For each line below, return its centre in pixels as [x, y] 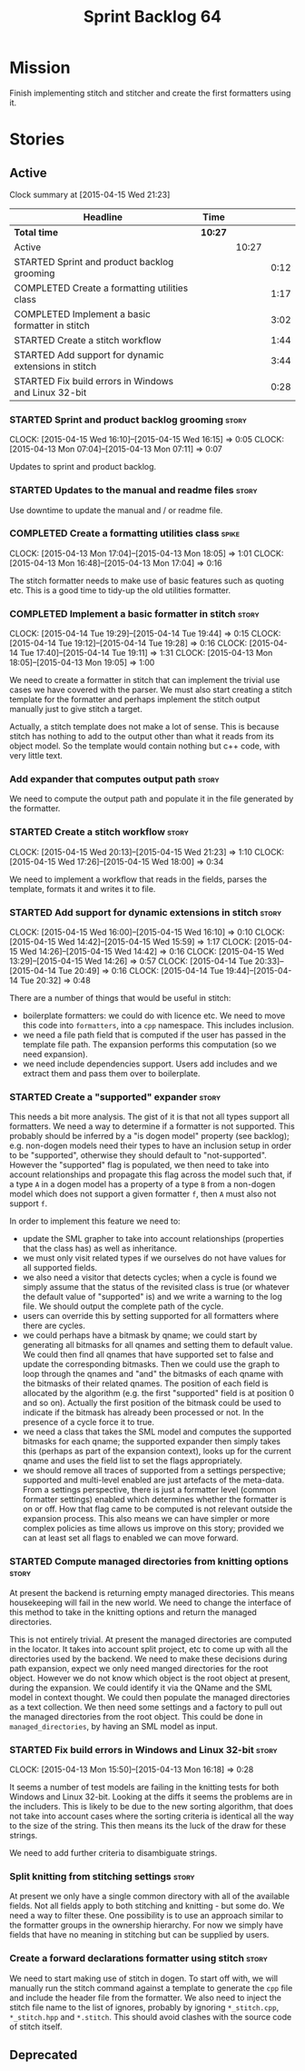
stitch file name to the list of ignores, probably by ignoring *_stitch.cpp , [144, 2007]
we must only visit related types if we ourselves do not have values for [154, 1258]
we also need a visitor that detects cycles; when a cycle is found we [149, 1277]
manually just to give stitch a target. [76, 709]
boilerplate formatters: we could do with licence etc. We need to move [154, 1016]
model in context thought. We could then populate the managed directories [150, 1697]
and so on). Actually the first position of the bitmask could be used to [152, 1403]
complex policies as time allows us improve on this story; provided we [153, 1529]
